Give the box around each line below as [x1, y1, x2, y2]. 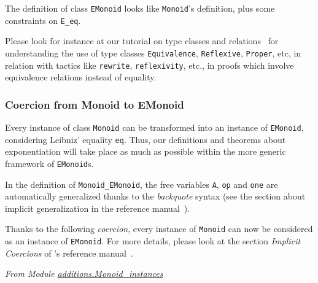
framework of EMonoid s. [5, 157, 94, 169]
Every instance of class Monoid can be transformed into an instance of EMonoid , [5, 121, 304, 134]
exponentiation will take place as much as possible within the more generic [5, 145, 286, 158]
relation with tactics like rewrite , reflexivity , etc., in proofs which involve [5, 58, 294, 71]
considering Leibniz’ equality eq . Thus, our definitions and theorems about [5, 133, 286, 145]
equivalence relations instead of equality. [5, 71, 157, 83]
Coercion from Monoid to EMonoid [5, 96, 184, 112]
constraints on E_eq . [5, 14, 81, 26]
